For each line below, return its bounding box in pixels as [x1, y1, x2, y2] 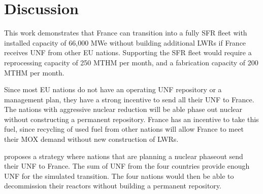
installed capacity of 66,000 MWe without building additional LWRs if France [4, 37, 246, 48]
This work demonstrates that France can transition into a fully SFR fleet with [4, 27, 247, 38]
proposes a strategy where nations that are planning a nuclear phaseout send [4, 150, 243, 161]
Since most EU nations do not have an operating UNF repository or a [4, 84, 222, 95]
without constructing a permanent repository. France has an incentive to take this [4, 113, 259, 124]
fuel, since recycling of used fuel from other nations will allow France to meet [4, 124, 244, 134]
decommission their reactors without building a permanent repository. [4, 180, 221, 191]
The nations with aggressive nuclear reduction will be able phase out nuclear [4, 104, 243, 114]
